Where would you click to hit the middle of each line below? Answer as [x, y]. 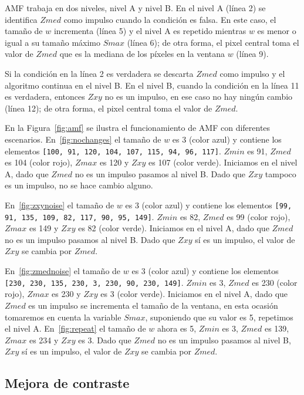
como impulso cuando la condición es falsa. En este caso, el [170, 19]
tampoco [281, 173]
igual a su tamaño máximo [53, 42]
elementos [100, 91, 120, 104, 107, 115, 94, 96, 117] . [113, 151]
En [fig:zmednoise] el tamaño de [63, 271]
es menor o [277, 31]
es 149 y [44, 228]
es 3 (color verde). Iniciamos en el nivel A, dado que [194, 294]
